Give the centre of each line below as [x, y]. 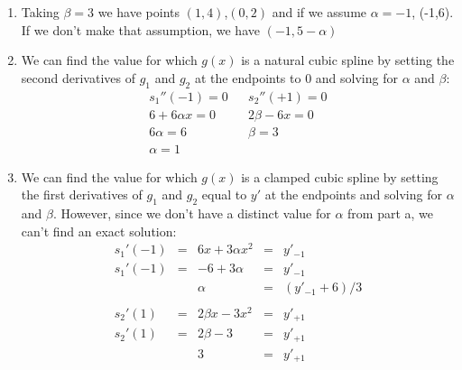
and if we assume [319, 12]
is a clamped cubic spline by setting [340, 176]
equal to [224, 194]
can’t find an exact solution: [99, 231]
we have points [139, 12]
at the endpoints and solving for [353, 194]
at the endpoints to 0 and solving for [296, 77]
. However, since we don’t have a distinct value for [192, 213]
